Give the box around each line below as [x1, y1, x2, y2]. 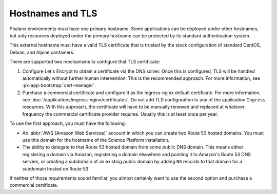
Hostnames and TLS [9, 8, 97, 19]
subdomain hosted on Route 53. [22, 165, 90, 171]
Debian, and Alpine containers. [9, 49, 75, 55]
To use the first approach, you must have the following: [9, 120, 126, 126]
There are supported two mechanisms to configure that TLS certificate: [9, 59, 160, 65]
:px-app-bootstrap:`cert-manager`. [22, 82, 96, 89]
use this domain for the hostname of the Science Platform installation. [22, 137, 170, 143]
